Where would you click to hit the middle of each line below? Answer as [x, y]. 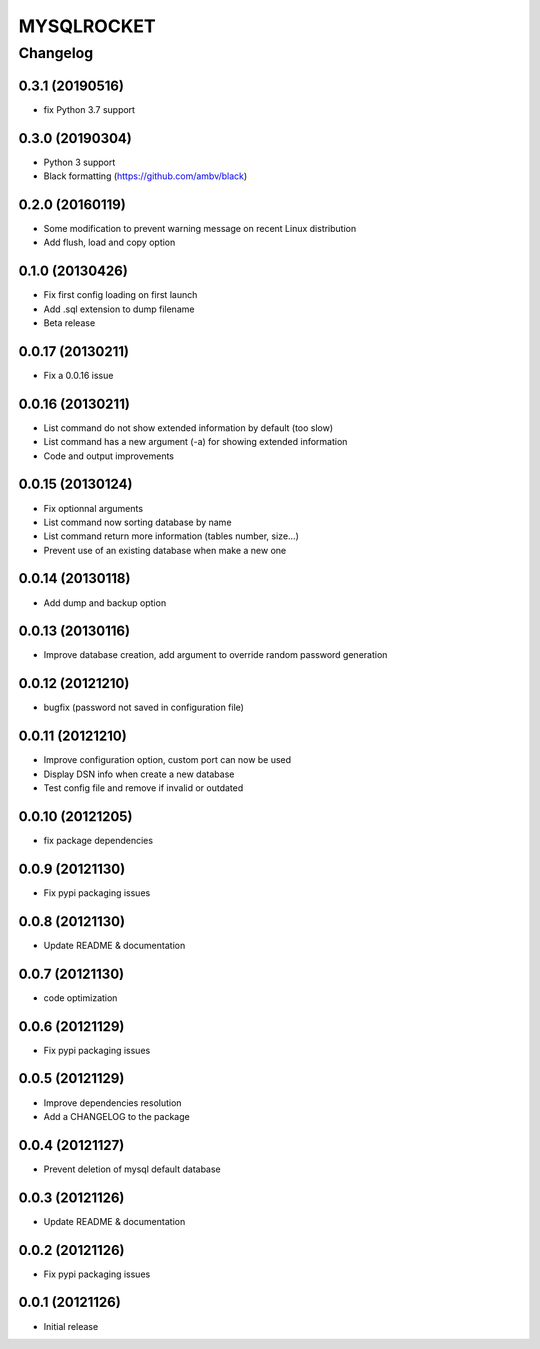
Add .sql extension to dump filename [119, 309]
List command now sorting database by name [137, 522]
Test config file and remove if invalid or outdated [143, 788]
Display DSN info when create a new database [139, 774]
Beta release [69, 323]
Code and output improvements [109, 456]
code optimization [80, 997]
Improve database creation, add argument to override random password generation [215, 655]
